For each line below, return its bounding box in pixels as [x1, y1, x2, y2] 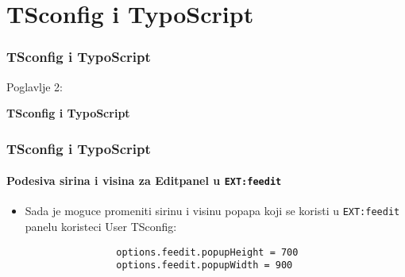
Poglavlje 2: [6, 78, 63, 94]
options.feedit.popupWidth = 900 [116, 260, 293, 271]
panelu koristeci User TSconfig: [25, 218, 177, 235]
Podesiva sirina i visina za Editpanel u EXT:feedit [6, 172, 282, 189]
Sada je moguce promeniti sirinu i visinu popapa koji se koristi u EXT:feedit [25, 202, 400, 219]
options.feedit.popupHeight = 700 [116, 246, 299, 258]
